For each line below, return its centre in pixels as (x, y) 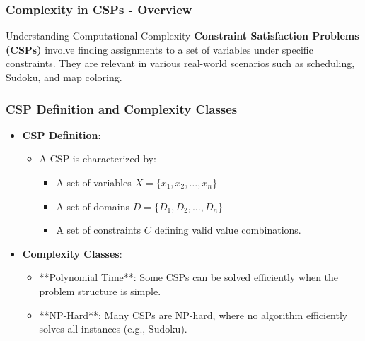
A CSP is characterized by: (98, 158)
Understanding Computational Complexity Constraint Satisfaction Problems (182, 36)
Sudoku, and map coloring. (64, 77)
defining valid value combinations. (228, 230)
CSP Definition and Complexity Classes (122, 108)
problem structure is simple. (100, 291)
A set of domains (93, 206)
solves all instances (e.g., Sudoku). (113, 329)
